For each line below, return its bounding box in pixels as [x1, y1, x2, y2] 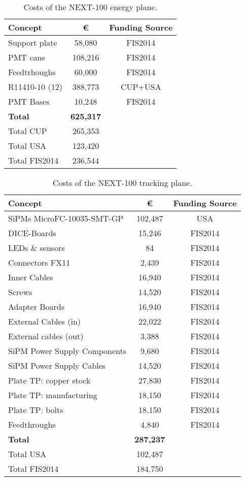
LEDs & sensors [8, 242, 65, 253]
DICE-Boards [8, 227, 56, 239]
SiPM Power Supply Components [8, 345, 127, 357]
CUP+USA [120, 81, 161, 92]
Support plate [8, 37, 57, 48]
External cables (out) [8, 330, 84, 342]
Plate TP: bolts [8, 404, 63, 415]
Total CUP [8, 125, 47, 137]
